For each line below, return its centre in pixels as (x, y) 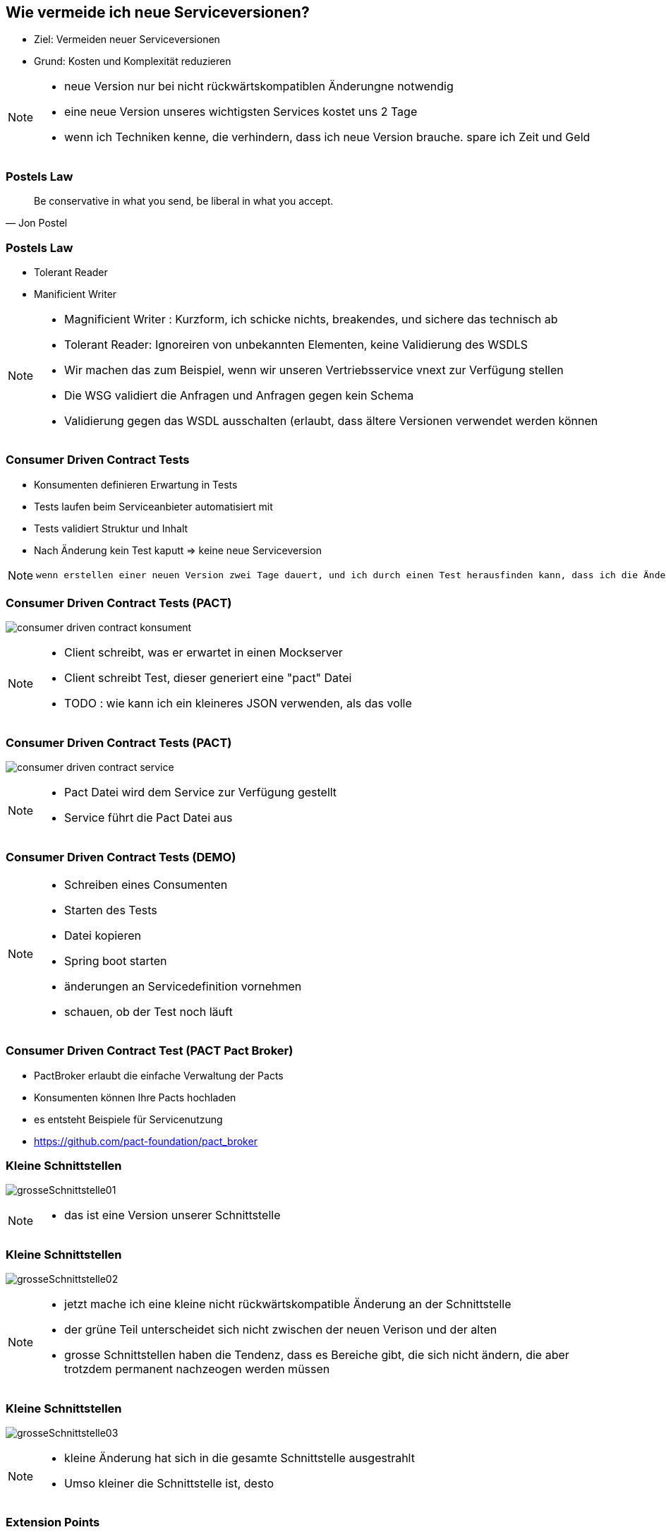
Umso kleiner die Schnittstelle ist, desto (169, 1483)
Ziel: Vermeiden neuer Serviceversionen (127, 40)
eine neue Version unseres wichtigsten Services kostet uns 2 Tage (241, 112)
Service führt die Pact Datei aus (149, 818)
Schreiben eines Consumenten (146, 884)
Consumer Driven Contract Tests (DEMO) (121, 857)
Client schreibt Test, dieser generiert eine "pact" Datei (208, 678)
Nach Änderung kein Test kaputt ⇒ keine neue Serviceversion (178, 550)
